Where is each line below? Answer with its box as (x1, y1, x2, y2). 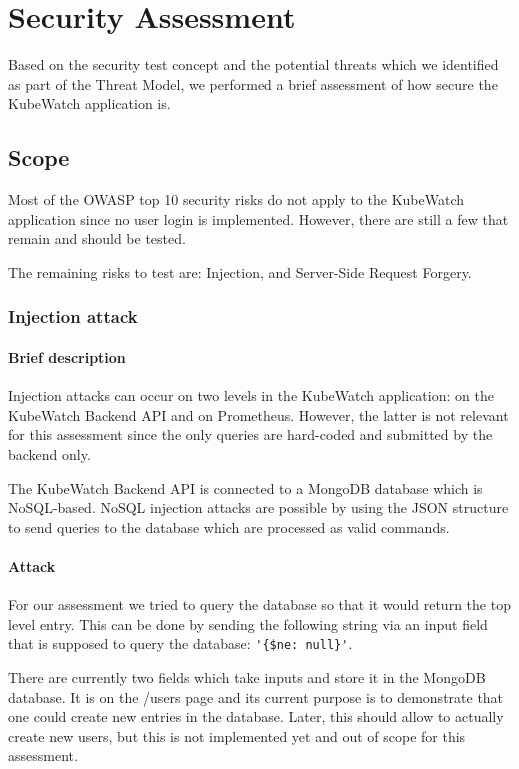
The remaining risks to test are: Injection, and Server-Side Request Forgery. (8, 261, 472, 282)
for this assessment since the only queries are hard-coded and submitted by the (8, 424, 493, 445)
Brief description (8, 346, 126, 367)
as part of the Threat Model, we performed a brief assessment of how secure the (8, 73, 498, 94)
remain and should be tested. (8, 228, 186, 249)
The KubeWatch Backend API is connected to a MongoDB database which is (8, 477, 483, 498)
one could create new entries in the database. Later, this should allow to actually (8, 706, 504, 727)
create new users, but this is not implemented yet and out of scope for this (8, 725, 466, 746)
